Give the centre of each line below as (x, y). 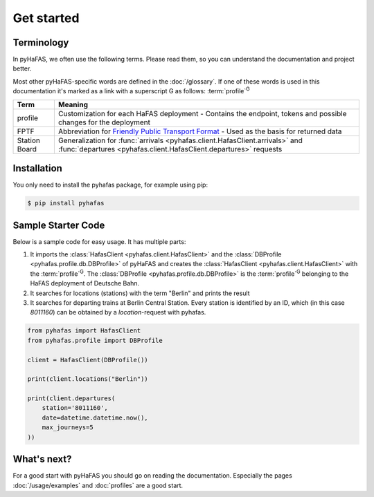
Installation (37, 168)
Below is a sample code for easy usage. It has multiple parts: (99, 241)
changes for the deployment (104, 122)
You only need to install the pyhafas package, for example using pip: (110, 185)
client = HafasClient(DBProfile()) (88, 360)
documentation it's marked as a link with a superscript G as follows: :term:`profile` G (131, 91)
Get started (46, 18)
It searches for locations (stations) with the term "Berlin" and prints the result (140, 293)
